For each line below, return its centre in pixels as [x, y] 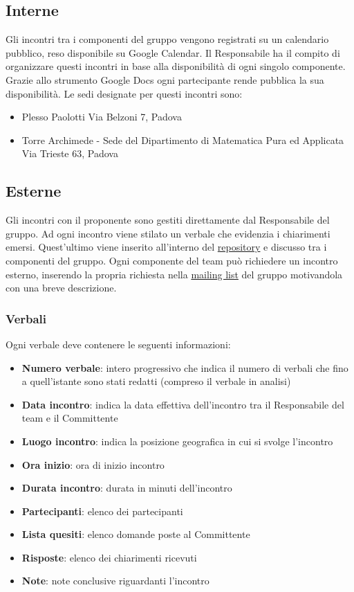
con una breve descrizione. [61, 288]
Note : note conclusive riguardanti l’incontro [115, 581]
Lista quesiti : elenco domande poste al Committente [136, 534]
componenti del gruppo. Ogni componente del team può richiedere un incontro [172, 260]
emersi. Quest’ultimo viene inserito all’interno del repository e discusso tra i [166, 247]
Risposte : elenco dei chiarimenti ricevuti [109, 557]
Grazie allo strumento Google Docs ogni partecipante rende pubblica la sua [165, 79]
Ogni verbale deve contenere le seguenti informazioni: [118, 344]
